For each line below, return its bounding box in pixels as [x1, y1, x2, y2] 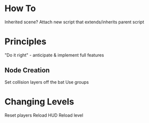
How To [4, 3, 36, 14]
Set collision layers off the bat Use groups [4, 79, 89, 85]
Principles [4, 36, 47, 47]
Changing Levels [4, 96, 74, 107]
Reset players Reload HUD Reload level [4, 112, 84, 118]
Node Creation [4, 66, 50, 74]
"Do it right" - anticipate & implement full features [4, 52, 105, 58]
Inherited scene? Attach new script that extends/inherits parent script [4, 19, 145, 25]
